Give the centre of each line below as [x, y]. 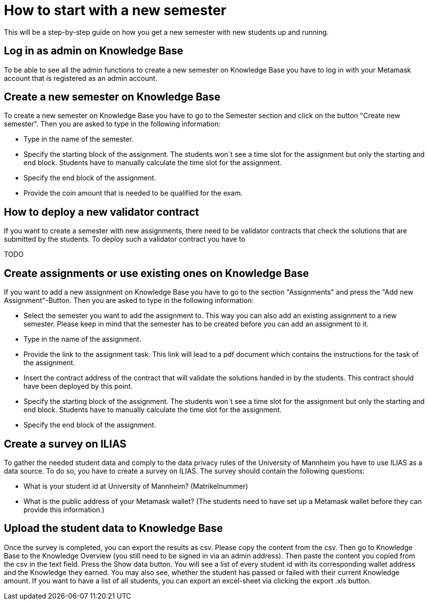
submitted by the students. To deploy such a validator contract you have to [125, 239]
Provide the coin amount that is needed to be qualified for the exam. [133, 193]
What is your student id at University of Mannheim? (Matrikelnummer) [136, 486]
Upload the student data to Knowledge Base [113, 528]
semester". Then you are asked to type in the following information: [112, 124]
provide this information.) [64, 509]
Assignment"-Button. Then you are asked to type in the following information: [129, 301]
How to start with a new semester [115, 10]
